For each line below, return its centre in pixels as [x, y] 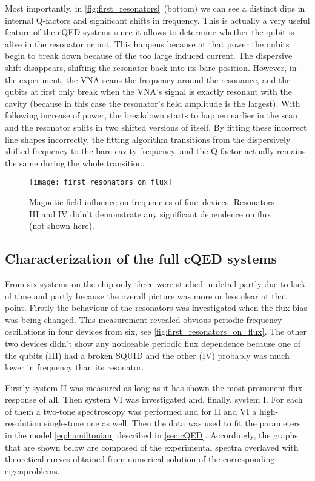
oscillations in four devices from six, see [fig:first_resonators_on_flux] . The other [156, 331]
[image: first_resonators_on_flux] [101, 183]
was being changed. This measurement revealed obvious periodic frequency [144, 319]
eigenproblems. [32, 470]
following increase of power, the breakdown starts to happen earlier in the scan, [153, 115]
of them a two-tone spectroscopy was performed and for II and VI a [131, 411]
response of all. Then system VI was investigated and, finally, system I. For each [154, 399]
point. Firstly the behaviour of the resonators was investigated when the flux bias [156, 308]
